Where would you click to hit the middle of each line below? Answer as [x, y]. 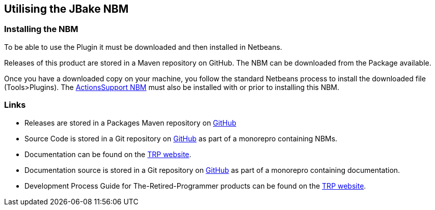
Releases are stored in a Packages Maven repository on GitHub [130, 123]
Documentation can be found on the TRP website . [108, 154]
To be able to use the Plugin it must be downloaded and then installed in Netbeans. [143, 47]
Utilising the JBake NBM [66, 9]
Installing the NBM [41, 29]
